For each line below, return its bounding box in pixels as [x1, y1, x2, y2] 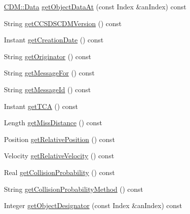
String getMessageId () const [4, 84, 91, 94]
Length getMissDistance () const [4, 117, 103, 128]
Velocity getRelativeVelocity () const [4, 150, 114, 161]
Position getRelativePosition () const [4, 134, 115, 144]
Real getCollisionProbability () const [4, 167, 115, 177]
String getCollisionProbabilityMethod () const [4, 183, 144, 194]
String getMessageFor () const [4, 68, 95, 78]
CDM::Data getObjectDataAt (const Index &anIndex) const [4, 1, 187, 11]
